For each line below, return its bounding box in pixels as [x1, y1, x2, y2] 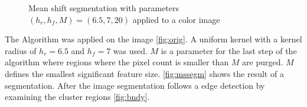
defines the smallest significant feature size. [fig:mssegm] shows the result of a [5, 67, 284, 79]
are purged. [242, 56, 283, 68]
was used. [113, 44, 148, 56]
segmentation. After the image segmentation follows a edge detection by [5, 79, 265, 91]
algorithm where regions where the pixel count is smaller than [5, 56, 229, 68]
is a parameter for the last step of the [161, 44, 297, 56]
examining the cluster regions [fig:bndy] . [5, 91, 150, 103]
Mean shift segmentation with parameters [28, 2, 179, 14]
